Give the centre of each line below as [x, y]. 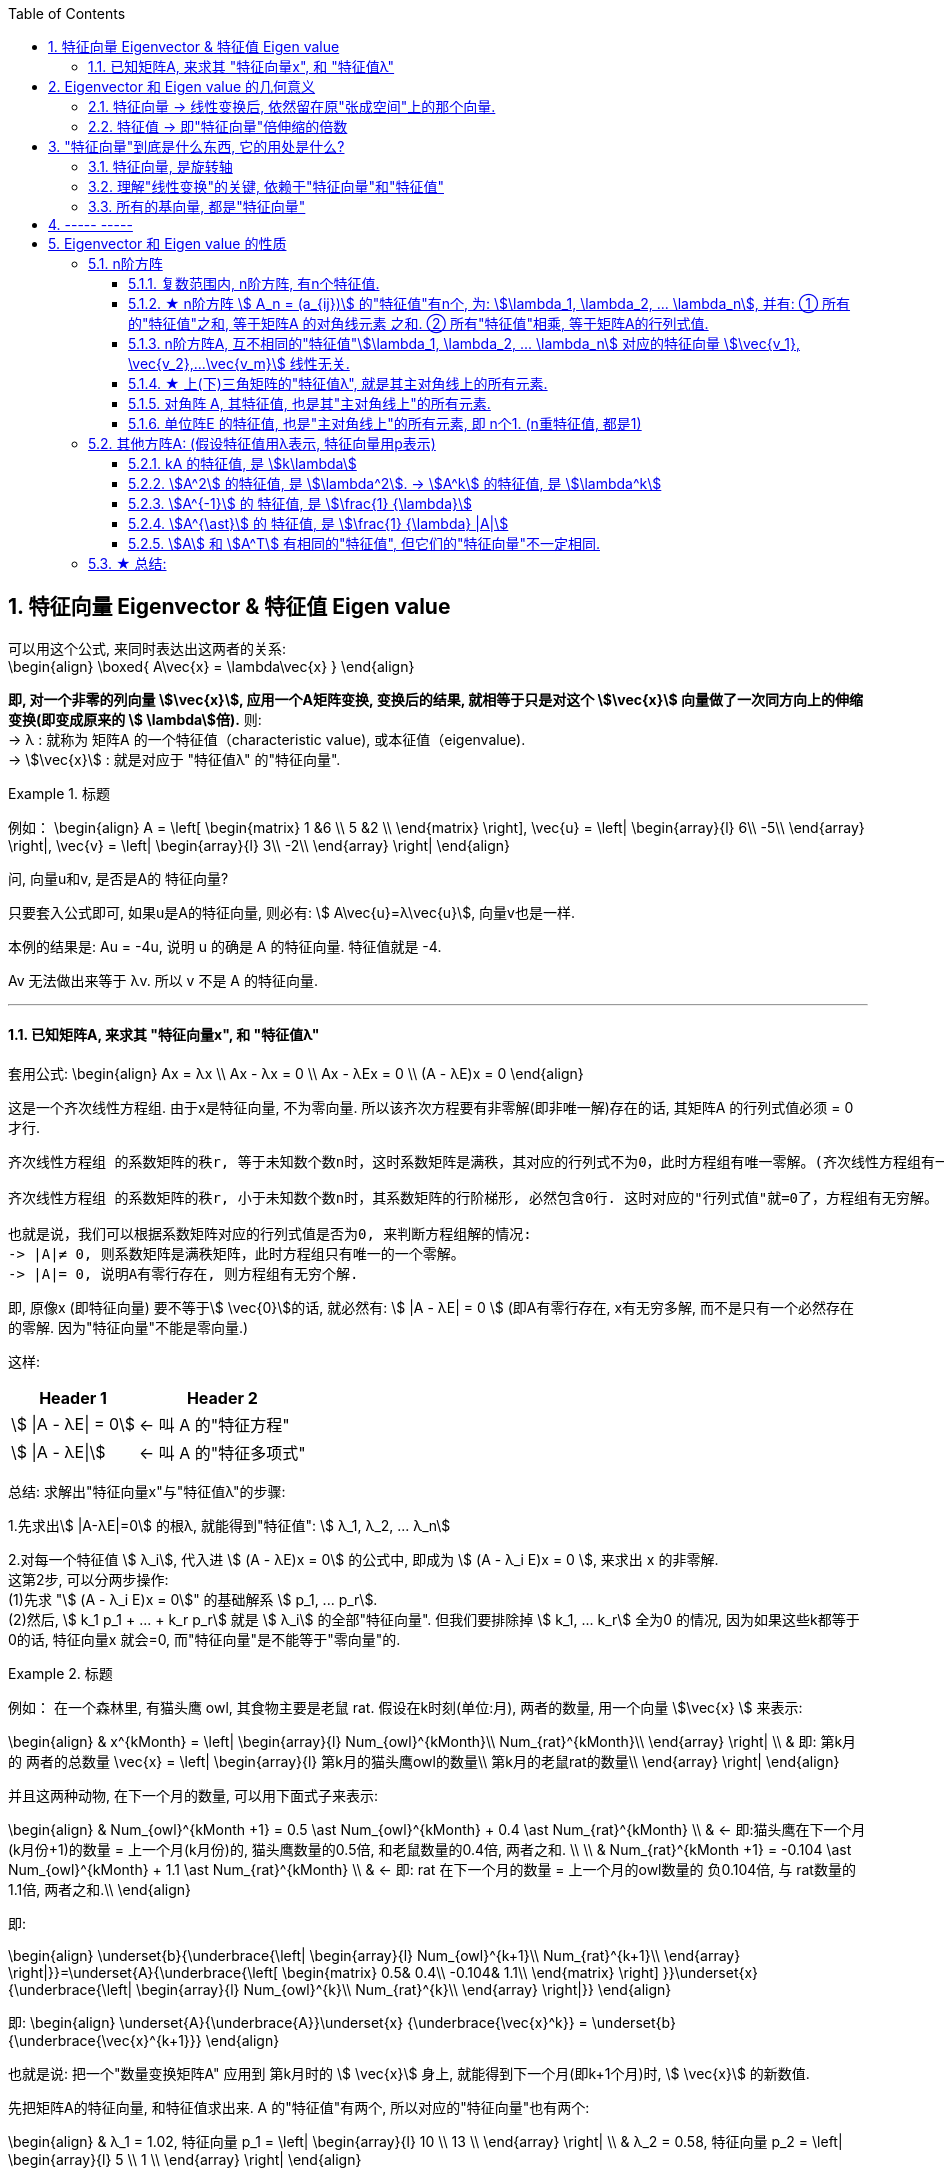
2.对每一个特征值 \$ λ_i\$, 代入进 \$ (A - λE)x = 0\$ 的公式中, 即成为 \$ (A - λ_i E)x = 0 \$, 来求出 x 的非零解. [363, 1560]
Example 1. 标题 [59, 793]
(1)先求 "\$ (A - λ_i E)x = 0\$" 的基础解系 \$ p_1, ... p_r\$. [193, 1600]
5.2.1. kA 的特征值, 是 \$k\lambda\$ [242, 463]
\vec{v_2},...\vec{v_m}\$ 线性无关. [239, 363]
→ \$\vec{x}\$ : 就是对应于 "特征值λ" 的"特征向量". [174, 759]
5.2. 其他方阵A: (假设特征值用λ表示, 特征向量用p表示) [262, 443]
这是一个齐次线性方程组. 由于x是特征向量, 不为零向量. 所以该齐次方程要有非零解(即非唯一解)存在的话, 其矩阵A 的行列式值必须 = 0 [431, 1108]
